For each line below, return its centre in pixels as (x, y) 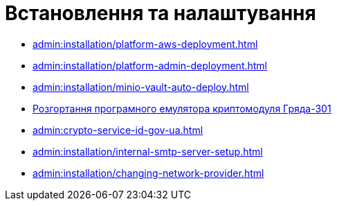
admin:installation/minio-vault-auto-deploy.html (141, 87)
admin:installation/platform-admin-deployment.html (150, 65)
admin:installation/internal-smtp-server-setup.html (148, 151)
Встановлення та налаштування (161, 13)
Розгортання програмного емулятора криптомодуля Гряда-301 (182, 108)
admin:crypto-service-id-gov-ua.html (118, 130)
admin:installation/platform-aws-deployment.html (145, 44)
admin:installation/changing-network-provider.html (148, 173)
